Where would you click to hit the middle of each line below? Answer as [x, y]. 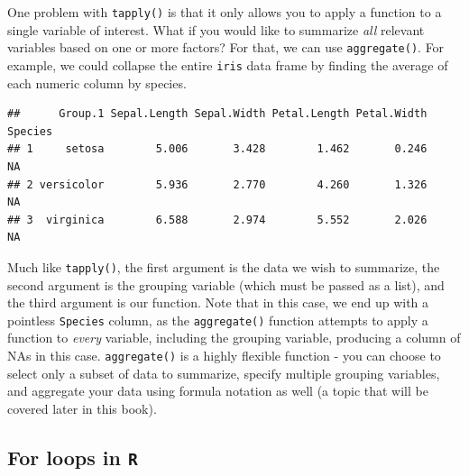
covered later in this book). [82, 408]
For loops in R [73, 457]
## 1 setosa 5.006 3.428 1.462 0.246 [217, 149]
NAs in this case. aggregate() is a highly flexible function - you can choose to [224, 355]
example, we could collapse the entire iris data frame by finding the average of [228, 64]
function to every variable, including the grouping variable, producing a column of [234, 338]
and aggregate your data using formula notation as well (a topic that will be [218, 391]
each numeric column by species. [97, 82]
